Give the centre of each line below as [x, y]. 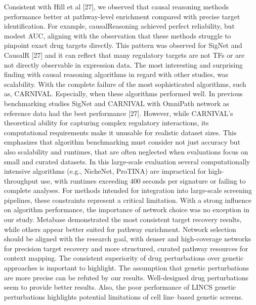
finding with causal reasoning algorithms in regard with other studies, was [116, 74]
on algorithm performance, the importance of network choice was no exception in [127, 210]
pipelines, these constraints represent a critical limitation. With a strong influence [128, 200]
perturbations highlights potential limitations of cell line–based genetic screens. [124, 296]
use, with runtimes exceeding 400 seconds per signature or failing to [143, 180]
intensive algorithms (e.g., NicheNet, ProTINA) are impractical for [105, 171]
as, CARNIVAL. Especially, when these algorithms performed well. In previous [123, 94]
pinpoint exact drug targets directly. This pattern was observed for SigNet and [123, 45]
